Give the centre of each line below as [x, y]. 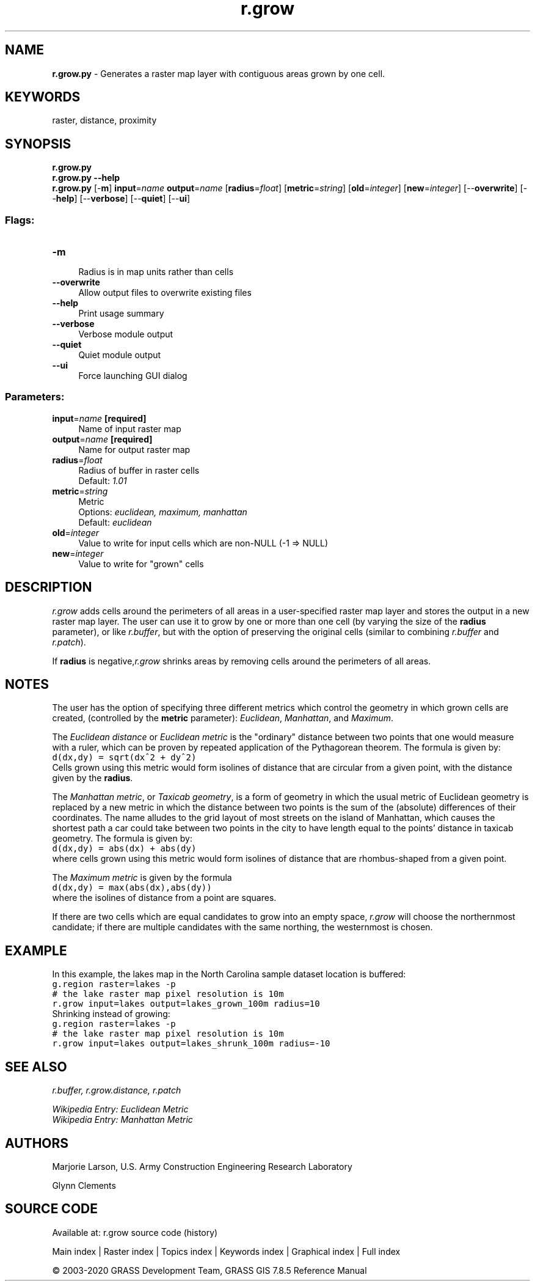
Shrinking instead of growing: [111, 1014]
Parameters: [35, 397]
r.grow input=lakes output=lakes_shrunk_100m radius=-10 [191, 1044]
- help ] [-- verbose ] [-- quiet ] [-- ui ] [121, 199]
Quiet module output [120, 355]
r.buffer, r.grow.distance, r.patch [117, 1090]
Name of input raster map [130, 428]
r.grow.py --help [86, 178]
